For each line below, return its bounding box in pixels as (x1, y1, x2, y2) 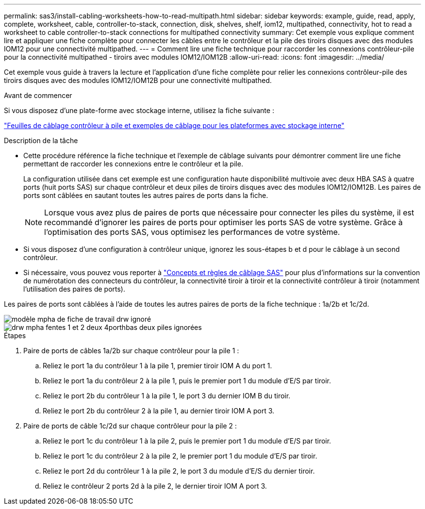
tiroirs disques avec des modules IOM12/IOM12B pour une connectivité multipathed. (4, 76, 272, 84)
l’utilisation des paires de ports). (23, 285, 125, 293)
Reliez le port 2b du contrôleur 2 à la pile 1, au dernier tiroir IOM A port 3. (43, 407, 275, 415)
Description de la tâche (4, 136, 78, 145)
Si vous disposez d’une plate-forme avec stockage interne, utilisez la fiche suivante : (4, 106, 275, 115)
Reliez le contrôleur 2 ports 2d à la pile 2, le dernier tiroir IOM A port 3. (43, 482, 267, 490)
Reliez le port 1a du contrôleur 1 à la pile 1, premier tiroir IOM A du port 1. (43, 361, 272, 370)
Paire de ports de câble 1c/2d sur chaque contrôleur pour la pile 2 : (23, 422, 237, 430)
